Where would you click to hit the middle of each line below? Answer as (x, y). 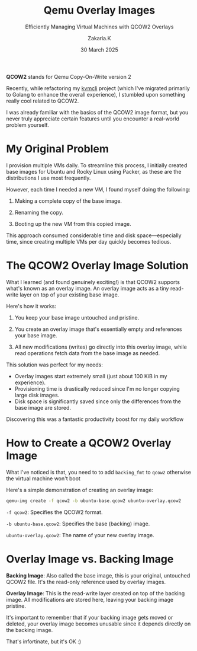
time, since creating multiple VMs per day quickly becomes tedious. (89, 241)
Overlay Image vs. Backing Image (90, 559)
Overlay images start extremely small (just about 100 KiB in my (91, 376)
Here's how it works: (31, 306)
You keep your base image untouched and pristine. (77, 317)
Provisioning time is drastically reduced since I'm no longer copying (97, 388)
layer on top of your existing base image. (70, 295)
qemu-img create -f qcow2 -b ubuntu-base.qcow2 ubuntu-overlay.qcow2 (94, 501)
